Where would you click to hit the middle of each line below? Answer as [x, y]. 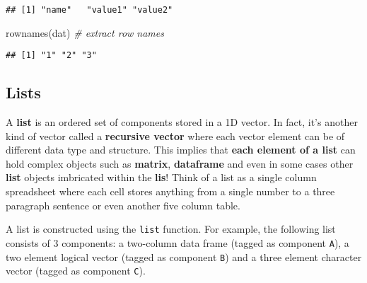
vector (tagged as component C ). [76, 271]
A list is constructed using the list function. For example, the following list [171, 229]
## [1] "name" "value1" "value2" [89, 10]
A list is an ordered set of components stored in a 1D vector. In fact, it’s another [182, 122]
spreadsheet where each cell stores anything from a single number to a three [170, 191]
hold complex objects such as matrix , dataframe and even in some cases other [180, 163]
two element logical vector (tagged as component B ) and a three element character [184, 256]
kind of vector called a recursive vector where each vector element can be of [175, 135]
